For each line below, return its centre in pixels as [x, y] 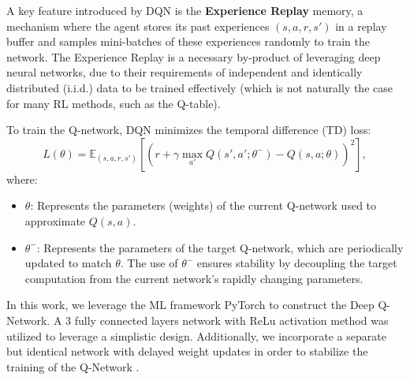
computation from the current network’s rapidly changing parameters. [194, 278]
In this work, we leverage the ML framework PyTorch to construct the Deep [190, 305]
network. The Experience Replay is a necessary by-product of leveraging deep [194, 56]
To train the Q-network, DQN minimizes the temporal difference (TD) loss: [189, 130]
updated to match [68, 263]
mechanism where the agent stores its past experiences [138, 26]
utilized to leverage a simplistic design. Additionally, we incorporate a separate [196, 335]
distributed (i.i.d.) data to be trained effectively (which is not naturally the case [199, 87]
